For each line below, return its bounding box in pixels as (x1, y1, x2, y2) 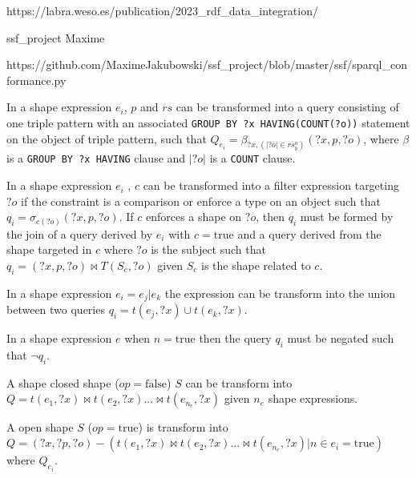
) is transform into (138, 419, 228, 436)
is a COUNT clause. (209, 150, 296, 167)
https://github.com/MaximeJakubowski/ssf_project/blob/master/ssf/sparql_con (6, 56, 407, 73)
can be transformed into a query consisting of (176, 98, 399, 115)
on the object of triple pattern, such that (6, 130, 207, 147)
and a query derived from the (237, 225, 382, 242)
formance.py (6, 71, 67, 88)
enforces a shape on (145, 208, 242, 225)
